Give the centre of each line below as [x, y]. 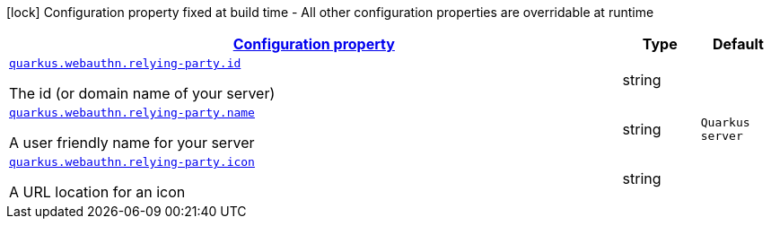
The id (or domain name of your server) [142, 93]
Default [738, 44]
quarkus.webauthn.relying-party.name [132, 113]
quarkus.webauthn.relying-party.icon [132, 162]
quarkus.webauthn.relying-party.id [125, 63]
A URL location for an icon [97, 192]
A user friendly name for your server [132, 143]
